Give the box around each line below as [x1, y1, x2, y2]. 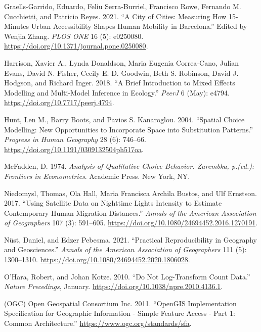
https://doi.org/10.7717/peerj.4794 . [4, 97, 114, 108]
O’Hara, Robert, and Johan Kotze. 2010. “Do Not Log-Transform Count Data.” [4, 271, 250, 281]
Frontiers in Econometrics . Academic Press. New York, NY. [4, 170, 190, 181]
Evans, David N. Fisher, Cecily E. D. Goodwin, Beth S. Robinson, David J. [4, 67, 239, 78]
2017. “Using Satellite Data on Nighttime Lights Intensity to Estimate [4, 198, 222, 208]
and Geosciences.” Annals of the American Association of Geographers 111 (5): [4, 244, 247, 255]
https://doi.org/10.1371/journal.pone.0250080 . [4, 40, 148, 51]
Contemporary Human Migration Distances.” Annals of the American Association [4, 207, 256, 218]
